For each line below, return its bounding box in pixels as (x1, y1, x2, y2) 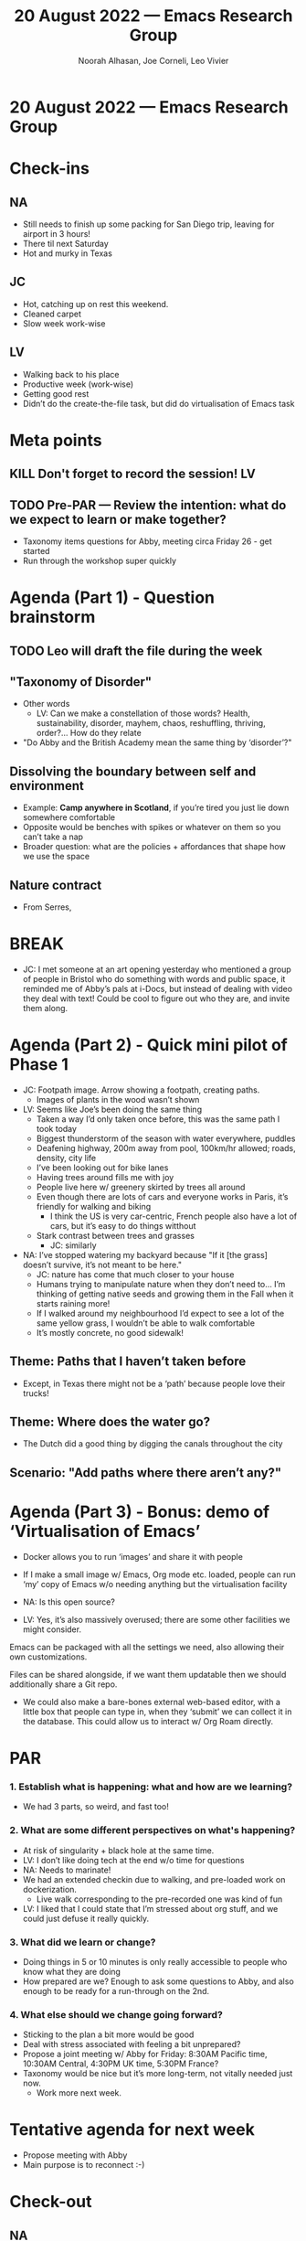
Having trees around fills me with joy (36, 1171, 174, 1182)
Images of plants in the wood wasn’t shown (36, 1094, 200, 1104)
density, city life (36, 1152, 97, 1163)
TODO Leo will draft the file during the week (9, 643, 263, 658)
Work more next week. (36, 2087, 121, 2098)
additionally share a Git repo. (9, 1679, 118, 1690)
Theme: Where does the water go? (9, 1414, 211, 1430)
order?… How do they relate (36, 728, 142, 739)
